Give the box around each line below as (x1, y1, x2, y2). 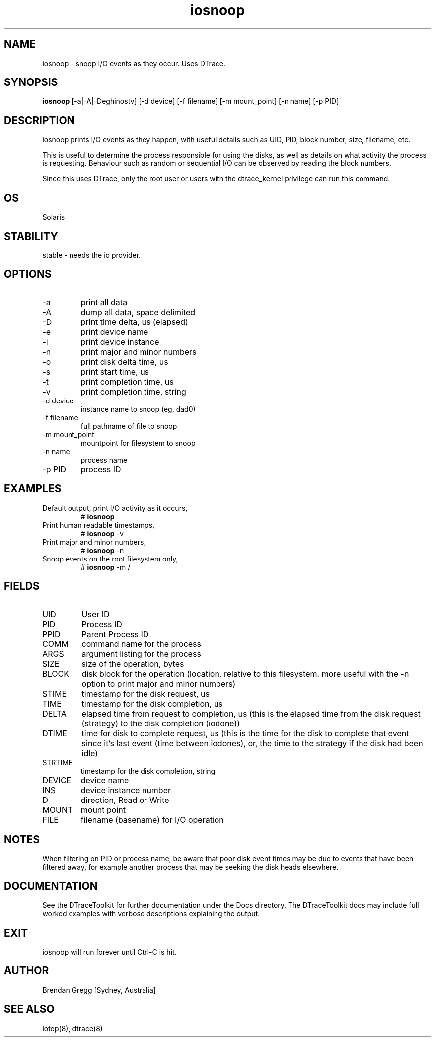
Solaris (42, 213, 65, 222)
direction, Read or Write (80, 795, 169, 805)
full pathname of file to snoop (80, 421, 177, 430)
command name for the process (81, 639, 201, 649)
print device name (80, 326, 148, 337)
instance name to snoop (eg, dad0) (80, 404, 196, 413)
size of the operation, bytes (81, 658, 184, 669)
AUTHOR (4, 964, 49, 977)
